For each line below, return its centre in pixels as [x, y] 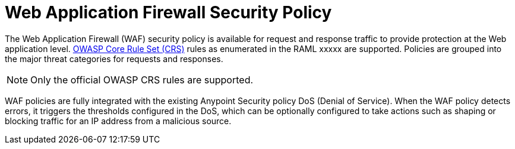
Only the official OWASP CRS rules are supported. [142, 80]
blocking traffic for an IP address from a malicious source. [118, 121]
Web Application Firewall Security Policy [168, 12]
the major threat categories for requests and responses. [114, 59]
